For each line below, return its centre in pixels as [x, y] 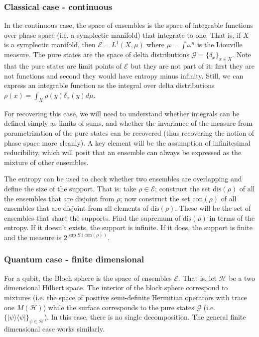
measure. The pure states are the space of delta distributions [97, 54]
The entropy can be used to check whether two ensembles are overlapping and [123, 179]
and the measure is [33, 237]
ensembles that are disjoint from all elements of [76, 208]
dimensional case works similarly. [54, 328]
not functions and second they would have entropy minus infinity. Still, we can [124, 75]
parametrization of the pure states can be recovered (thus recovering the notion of [129, 132]
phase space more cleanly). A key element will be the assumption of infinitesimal [127, 142]
